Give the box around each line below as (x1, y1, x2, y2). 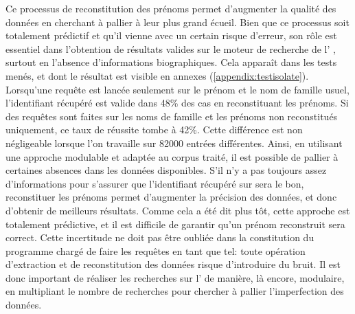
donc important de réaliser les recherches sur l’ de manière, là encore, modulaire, (5, 270, 345, 284)
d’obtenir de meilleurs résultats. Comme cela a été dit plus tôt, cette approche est (5, 203, 350, 217)
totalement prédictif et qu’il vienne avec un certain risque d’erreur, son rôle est (5, 28, 337, 43)
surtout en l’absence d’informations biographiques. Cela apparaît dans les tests (5, 55, 337, 69)
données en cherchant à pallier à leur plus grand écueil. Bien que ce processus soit (5, 14, 350, 29)
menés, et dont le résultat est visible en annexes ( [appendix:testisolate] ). (5, 68, 309, 82)
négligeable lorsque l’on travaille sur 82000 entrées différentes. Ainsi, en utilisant (5, 135, 343, 150)
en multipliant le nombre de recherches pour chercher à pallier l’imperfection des (5, 284, 344, 298)
